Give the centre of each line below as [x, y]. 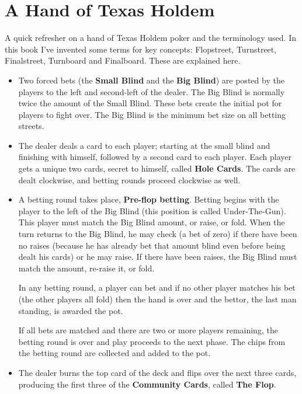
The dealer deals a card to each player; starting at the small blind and [144, 145]
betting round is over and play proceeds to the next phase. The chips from [152, 341]
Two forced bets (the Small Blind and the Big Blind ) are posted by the [151, 80]
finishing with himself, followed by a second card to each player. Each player [155, 157]
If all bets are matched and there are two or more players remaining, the [148, 330]
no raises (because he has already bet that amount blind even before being [152, 245]
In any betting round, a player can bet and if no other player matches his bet [157, 287]
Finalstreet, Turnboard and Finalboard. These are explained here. [123, 60]
